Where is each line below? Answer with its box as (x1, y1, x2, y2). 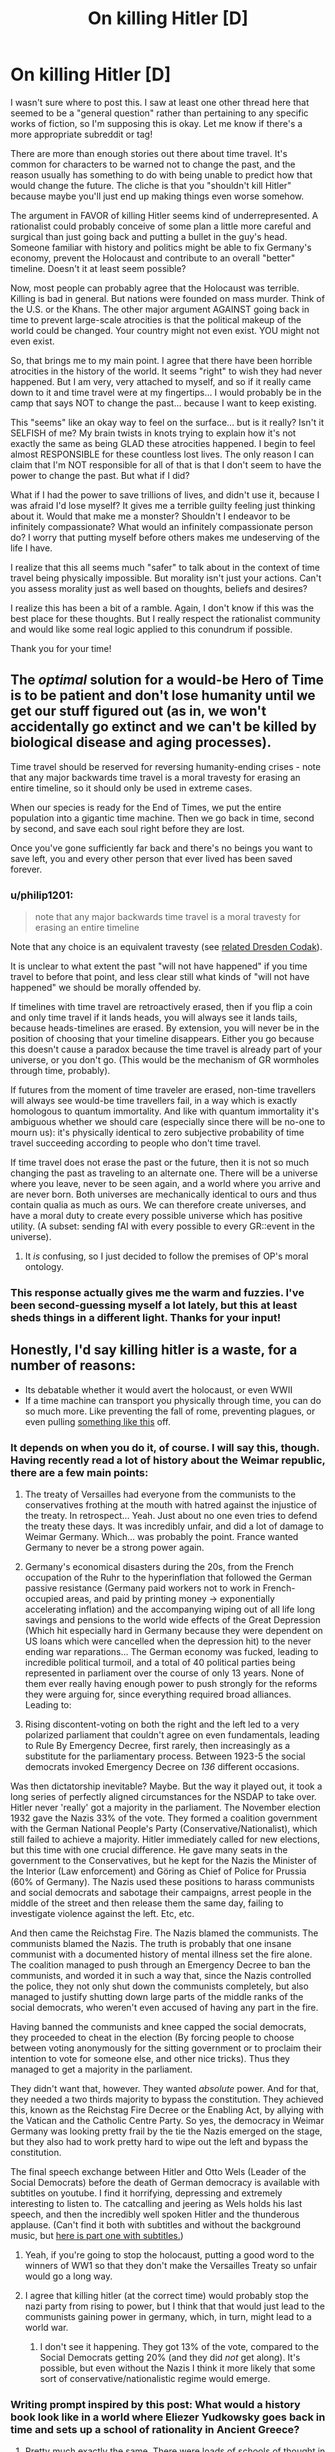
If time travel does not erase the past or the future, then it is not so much (10, 1157, 310, 1169)
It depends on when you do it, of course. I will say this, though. (10, 1440, 320, 1454)
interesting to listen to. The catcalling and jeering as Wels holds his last (10, 2198, 303, 2210)
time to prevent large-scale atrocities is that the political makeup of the (10, 313, 302, 326)
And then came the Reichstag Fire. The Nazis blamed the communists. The (10, 1927, 319, 1939)
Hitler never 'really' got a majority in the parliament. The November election (10, 1802, 322, 1814)
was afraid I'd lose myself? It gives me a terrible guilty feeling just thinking (10, 499, 316, 511)
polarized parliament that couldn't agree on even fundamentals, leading (24, 1729, 320, 1741)
